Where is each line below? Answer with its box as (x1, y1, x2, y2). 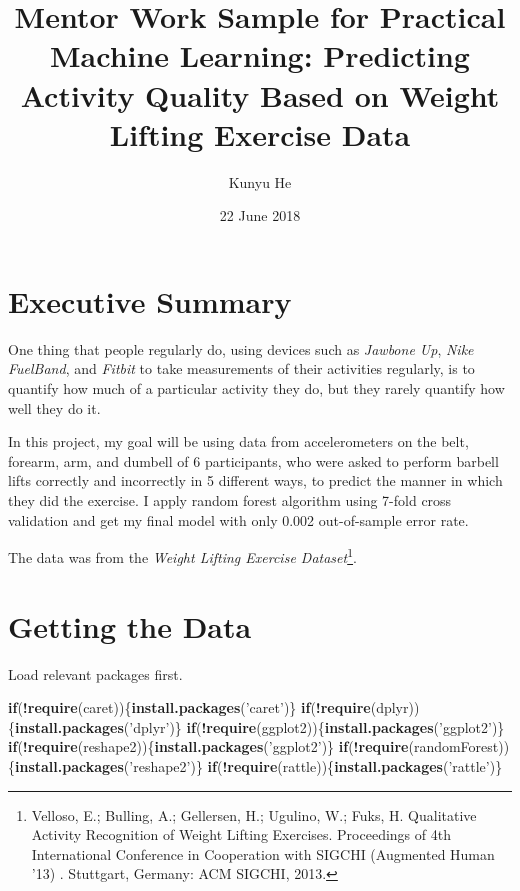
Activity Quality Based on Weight (20, 74, 500, 115)
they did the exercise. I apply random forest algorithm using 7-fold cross (8, 489, 452, 510)
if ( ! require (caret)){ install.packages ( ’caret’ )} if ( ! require (8, 697, 371, 718)
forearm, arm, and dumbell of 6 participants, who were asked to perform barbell (8, 450, 499, 471)
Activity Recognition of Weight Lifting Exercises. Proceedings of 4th (31, 824, 451, 845)
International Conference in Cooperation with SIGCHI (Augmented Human (31, 843, 495, 864)
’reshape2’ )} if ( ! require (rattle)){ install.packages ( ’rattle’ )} (129, 755, 503, 776)
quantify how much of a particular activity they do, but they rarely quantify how (8, 378, 505, 398)
